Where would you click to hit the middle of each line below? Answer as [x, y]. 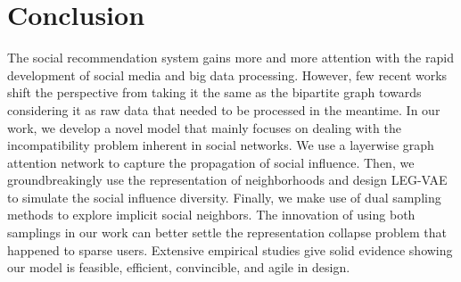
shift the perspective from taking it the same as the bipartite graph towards [214, 92]
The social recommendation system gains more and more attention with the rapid [230, 58]
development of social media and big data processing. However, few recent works [227, 75]
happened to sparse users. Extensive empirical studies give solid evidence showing [230, 249]
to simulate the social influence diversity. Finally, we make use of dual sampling [224, 197]
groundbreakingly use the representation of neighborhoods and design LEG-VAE [227, 180]
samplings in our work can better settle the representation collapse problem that [227, 232]
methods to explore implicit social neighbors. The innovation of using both [211, 215]
